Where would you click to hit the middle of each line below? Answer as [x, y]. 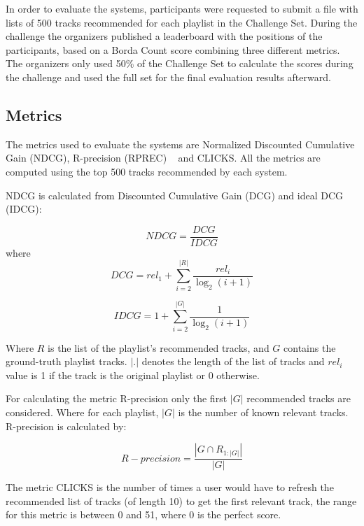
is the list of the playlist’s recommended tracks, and [159, 347]
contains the [310, 347]
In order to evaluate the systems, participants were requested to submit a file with [182, 8]
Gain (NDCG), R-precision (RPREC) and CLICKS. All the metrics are [163, 158]
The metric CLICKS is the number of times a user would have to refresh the [170, 487]
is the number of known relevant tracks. [263, 412]
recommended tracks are [299, 398]
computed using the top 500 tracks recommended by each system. [147, 171]
